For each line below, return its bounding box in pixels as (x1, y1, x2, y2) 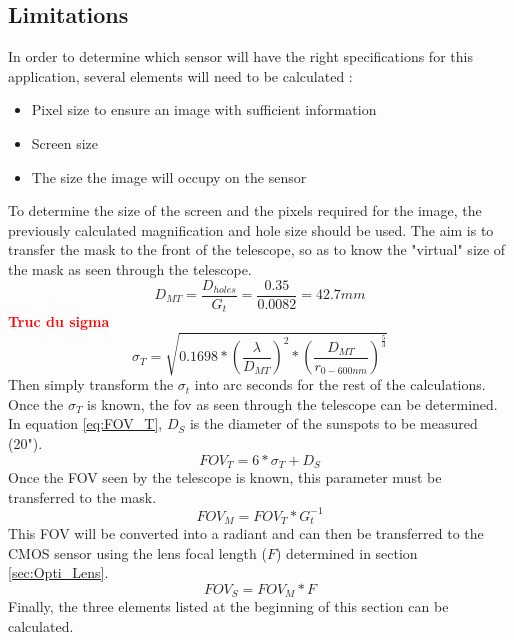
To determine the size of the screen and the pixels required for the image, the (8, 200, 482, 221)
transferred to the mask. (8, 486, 157, 507)
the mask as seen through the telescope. (8, 258, 252, 279)
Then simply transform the (8, 374, 174, 395)
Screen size (31, 132, 99, 153)
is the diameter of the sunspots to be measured (189, 413, 478, 434)
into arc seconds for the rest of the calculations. (194, 374, 486, 395)
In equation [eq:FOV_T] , (8, 413, 163, 434)
